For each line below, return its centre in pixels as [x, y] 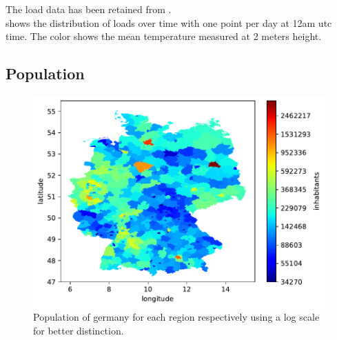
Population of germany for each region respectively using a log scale [176, 317]
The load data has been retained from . [89, 9]
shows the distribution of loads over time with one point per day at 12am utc [169, 22]
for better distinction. [79, 330]
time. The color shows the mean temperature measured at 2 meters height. [164, 36]
